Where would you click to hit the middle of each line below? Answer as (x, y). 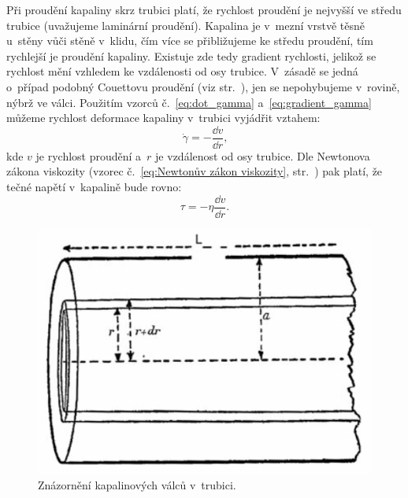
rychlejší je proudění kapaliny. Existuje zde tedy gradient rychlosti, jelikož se (191, 55)
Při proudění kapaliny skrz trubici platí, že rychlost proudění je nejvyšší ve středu (204, 9)
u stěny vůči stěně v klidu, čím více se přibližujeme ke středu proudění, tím (190, 41)
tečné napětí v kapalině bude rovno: (94, 186)
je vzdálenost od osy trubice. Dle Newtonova (263, 155)
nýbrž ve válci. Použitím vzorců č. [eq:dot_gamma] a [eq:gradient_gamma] (189, 102)
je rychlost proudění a (89, 155)
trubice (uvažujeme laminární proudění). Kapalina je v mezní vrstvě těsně (185, 25)
